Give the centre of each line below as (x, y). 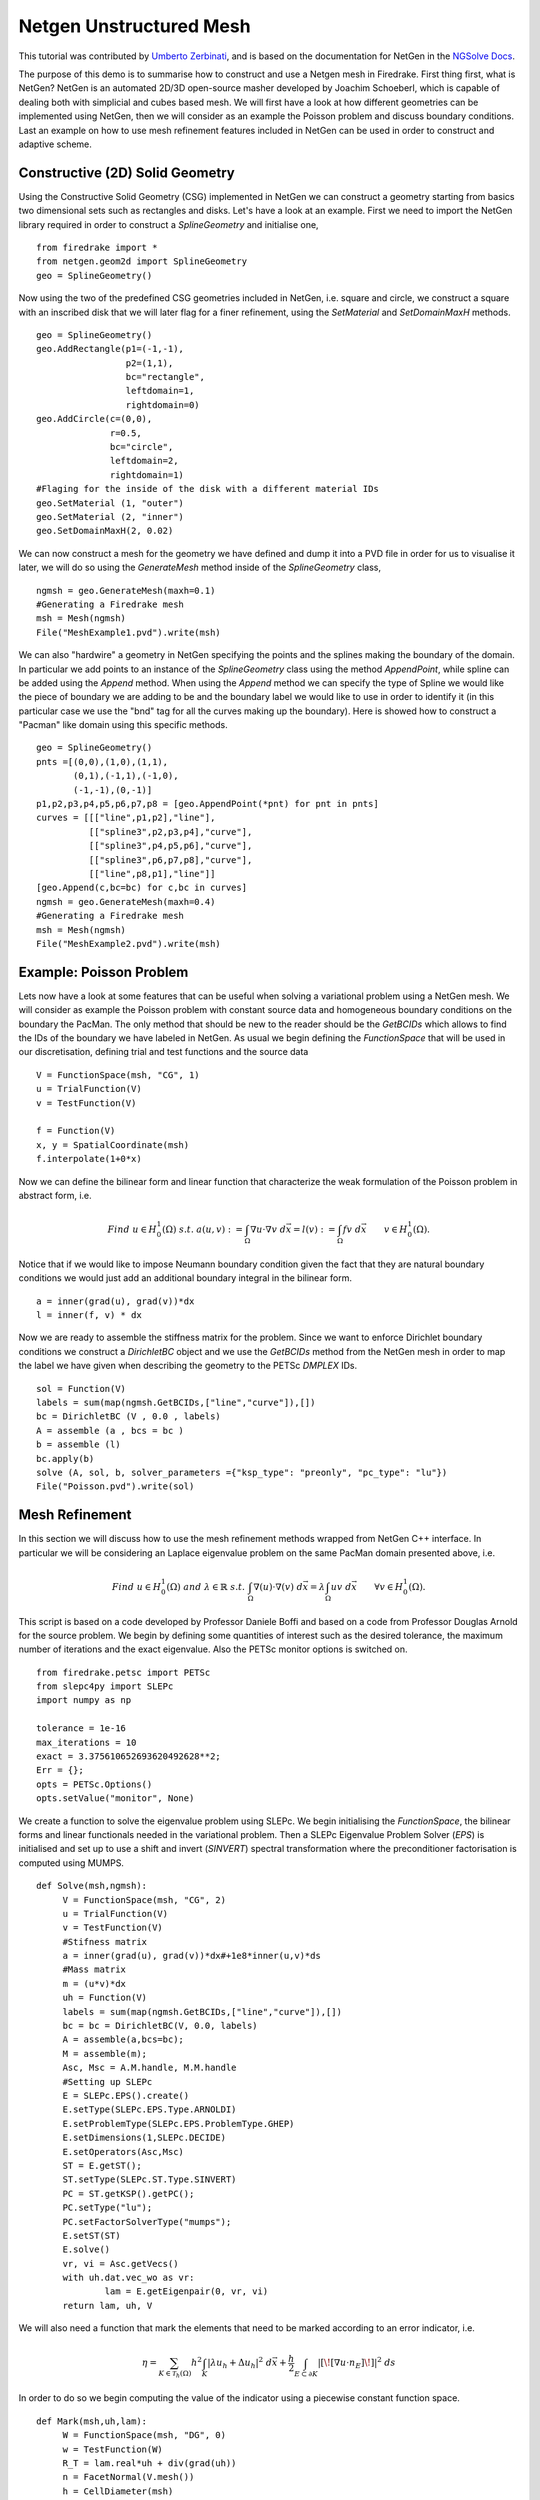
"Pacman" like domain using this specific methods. (123, 725)
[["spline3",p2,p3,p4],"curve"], (170, 831)
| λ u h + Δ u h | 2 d (239, 2363)
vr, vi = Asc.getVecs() (120, 2263)
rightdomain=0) (162, 404)
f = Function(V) (76, 1131)
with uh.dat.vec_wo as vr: (128, 2278)
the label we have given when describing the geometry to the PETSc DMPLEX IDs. (188, 1366)
